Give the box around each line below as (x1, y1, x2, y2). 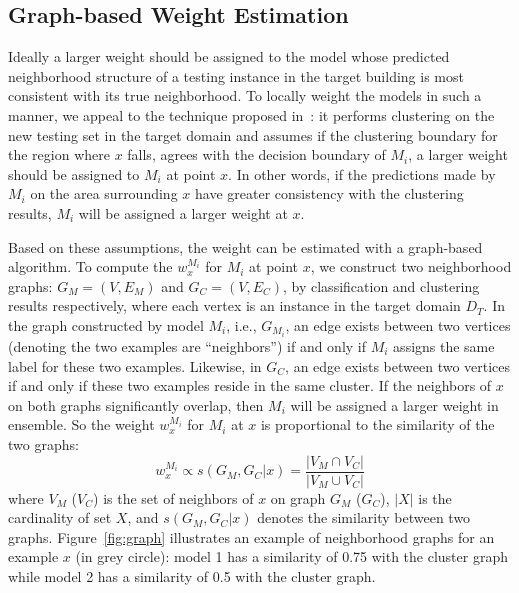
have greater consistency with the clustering (195, 183, 464, 204)
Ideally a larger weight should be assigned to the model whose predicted (8, 46, 450, 67)
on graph (270, 487, 326, 508)
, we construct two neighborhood (310, 256, 512, 277)
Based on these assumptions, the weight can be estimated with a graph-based (8, 236, 483, 257)
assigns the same (393, 336, 495, 357)
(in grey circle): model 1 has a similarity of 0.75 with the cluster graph (75, 546, 508, 567)
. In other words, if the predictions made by (228, 163, 496, 184)
